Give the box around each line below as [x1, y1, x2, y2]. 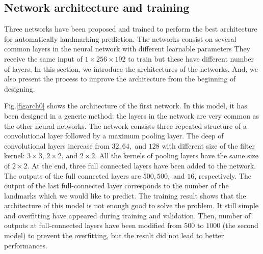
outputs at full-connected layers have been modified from [4, 220, 182, 231]
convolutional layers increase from [4, 140, 110, 151]
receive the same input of [4, 53, 83, 64]
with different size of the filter [162, 140, 255, 151]
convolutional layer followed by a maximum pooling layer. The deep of [4, 130, 224, 141]
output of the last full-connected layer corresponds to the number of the [4, 180, 229, 191]
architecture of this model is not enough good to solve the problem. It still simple [4, 200, 259, 211]
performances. [4, 240, 47, 250]
